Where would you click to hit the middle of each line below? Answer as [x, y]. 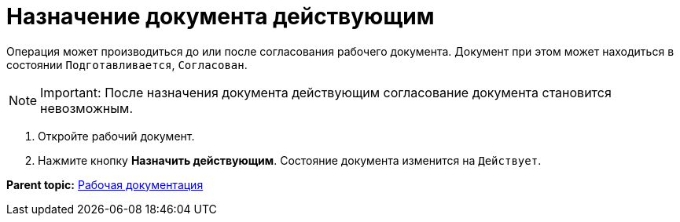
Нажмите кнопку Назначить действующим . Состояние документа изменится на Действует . [290, 160]
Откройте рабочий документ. [116, 136]
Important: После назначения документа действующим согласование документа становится [326, 92]
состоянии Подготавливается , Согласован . [127, 64]
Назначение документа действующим [221, 16]
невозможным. [86, 108]
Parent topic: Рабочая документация [105, 184]
